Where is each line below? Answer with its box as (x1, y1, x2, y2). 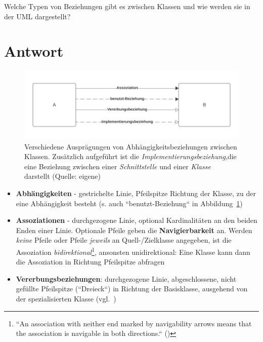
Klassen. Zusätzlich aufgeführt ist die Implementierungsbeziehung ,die (24, 151, 237, 162)
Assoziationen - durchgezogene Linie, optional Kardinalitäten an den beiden (16, 215, 257, 225)
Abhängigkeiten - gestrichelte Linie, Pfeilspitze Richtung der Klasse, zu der (16, 187, 256, 198)
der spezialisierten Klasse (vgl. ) (16, 293, 116, 303)
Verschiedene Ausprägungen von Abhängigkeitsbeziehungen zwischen (24, 141, 237, 151)
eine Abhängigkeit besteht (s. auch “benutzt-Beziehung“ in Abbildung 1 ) (16, 198, 243, 208)
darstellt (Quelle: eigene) (24, 171, 101, 181)
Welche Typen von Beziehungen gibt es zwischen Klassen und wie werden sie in (4, 1, 250, 11)
